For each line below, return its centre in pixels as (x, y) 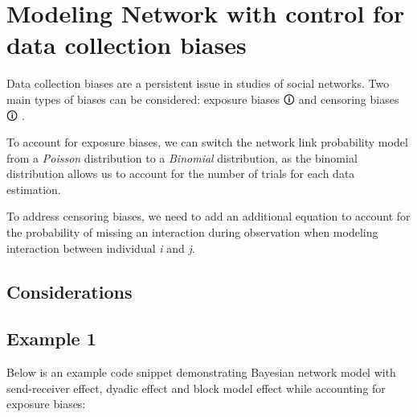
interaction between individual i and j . (101, 248)
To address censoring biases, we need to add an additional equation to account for (208, 216)
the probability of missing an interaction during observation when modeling (192, 232)
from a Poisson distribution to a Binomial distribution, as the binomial (182, 157)
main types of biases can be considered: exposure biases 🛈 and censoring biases (203, 99)
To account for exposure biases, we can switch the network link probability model (207, 142)
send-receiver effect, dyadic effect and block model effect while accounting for (196, 388)
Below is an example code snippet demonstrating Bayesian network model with (201, 372)
